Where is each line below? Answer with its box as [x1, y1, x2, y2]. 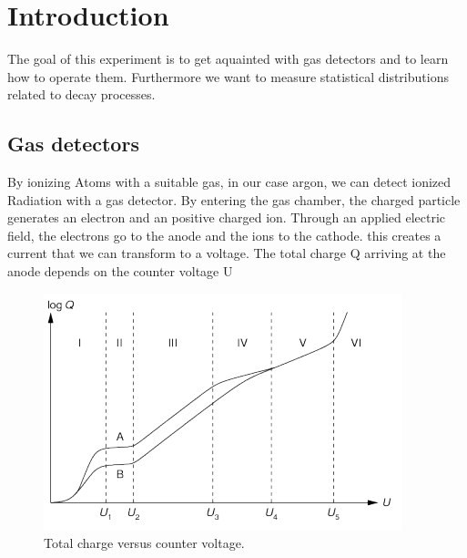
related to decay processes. [7, 85, 156, 104]
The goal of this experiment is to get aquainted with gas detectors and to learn [7, 49, 449, 68]
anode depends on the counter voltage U [7, 262, 233, 281]
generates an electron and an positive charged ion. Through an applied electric [7, 208, 446, 227]
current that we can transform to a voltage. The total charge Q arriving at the [7, 243, 446, 263]
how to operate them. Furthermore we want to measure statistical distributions [7, 67, 449, 86]
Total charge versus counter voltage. [44, 533, 245, 553]
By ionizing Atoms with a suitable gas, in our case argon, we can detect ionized [7, 172, 452, 191]
